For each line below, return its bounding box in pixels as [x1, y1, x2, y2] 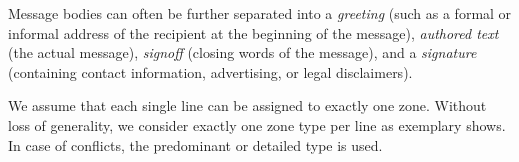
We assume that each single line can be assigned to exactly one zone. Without [8, 95, 487, 116]
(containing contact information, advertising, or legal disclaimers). [8, 61, 413, 82]
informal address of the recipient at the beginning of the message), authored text [8, 22, 499, 43]
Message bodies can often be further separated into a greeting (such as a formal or [8, 3, 512, 23]
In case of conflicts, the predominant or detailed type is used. [8, 134, 383, 155]
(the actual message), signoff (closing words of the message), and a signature [8, 42, 477, 63]
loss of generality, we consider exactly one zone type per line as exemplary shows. [8, 114, 506, 135]
